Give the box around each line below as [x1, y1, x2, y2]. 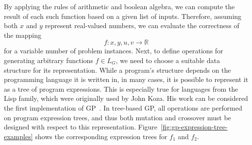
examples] [4, 131, 33, 141]
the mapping [4, 30, 42, 40]
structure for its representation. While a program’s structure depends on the [4, 64, 231, 75]
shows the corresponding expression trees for [35, 131, 168, 141]
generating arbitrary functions [4, 55, 93, 65]
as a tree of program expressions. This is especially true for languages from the [4, 83, 238, 94]
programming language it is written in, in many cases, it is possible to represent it [4, 74, 249, 84]
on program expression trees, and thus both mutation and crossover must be [4, 112, 231, 122]
